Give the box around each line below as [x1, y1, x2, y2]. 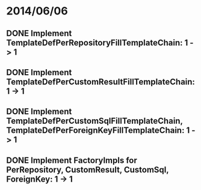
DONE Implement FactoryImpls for [6, 155, 137, 165]
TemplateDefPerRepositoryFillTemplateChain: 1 [6, 37, 188, 47]
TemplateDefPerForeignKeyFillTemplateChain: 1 [6, 125, 190, 136]
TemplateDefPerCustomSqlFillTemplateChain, [6, 116, 183, 126]
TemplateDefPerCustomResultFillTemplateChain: [6, 76, 196, 87]
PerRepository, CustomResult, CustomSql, [6, 164, 169, 175]
